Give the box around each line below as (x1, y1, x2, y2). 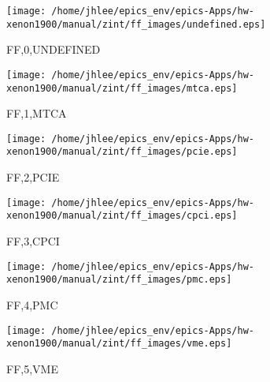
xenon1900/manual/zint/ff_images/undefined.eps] (6, 18, 266, 30)
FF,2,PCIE (6, 169, 60, 185)
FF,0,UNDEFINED (6, 41, 101, 58)
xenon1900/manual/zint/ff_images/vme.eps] (6, 338, 232, 350)
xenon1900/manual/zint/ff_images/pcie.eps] (6, 146, 238, 158)
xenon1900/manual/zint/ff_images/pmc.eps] (6, 274, 232, 286)
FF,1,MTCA (6, 105, 67, 122)
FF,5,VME (6, 360, 58, 376)
